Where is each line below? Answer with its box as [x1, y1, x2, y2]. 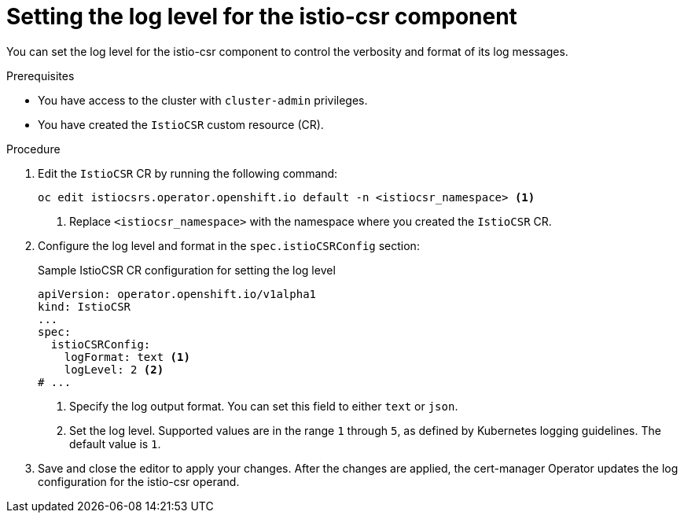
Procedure [6, 142, 61, 156]
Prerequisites [6, 68, 75, 83]
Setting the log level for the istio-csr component [6, 3, 517, 30]
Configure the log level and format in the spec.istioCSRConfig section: [38, 238, 420, 252]
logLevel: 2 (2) [64, 363, 164, 376]
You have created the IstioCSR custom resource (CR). [38, 117, 324, 131]
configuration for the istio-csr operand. [38, 474, 240, 488]
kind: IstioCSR [38, 300, 131, 313]
